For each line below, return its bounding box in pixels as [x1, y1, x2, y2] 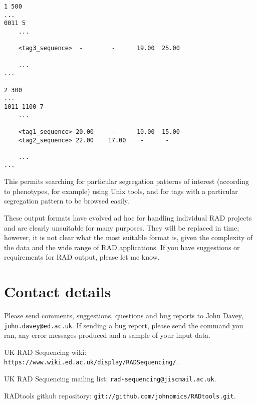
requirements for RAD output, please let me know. [4, 252, 160, 262]
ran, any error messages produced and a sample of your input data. [4, 330, 211, 340]
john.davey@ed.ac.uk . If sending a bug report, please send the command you [4, 320, 243, 330]
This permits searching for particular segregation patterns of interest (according [4, 176, 249, 186]
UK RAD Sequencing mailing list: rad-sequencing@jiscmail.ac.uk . [4, 373, 216, 384]
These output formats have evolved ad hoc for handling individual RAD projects [4, 212, 252, 223]
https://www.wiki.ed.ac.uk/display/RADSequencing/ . [4, 356, 178, 367]
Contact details [4, 281, 111, 302]
